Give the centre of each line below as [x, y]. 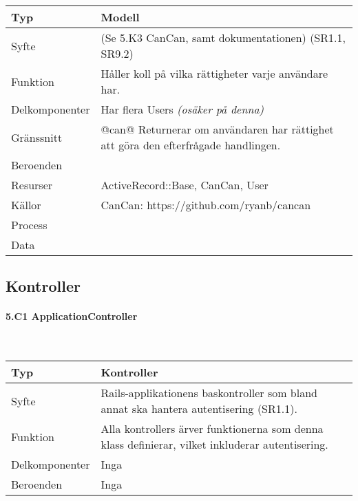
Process [29, 225]
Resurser [32, 185]
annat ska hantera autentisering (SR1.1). [199, 409]
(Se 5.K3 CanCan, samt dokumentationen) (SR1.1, [223, 38]
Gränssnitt [37, 137]
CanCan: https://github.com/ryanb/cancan [206, 205]
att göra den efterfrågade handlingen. [191, 145]
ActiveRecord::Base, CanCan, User [185, 185]
